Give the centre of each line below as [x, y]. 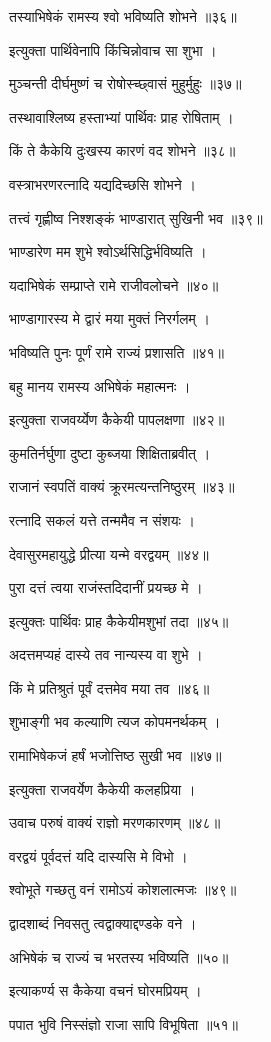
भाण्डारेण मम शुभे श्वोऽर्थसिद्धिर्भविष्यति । [108, 251]
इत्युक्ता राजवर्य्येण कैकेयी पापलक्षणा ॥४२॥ [117, 419]
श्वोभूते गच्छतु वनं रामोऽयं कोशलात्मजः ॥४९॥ [123, 889]
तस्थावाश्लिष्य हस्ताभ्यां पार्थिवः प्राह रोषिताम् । [121, 116]
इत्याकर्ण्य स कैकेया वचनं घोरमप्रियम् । [105, 990]
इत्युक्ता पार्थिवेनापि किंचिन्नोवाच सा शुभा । [113, 49]
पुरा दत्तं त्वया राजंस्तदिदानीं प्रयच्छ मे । [106, 587]
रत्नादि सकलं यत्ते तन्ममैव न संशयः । [102, 519]
